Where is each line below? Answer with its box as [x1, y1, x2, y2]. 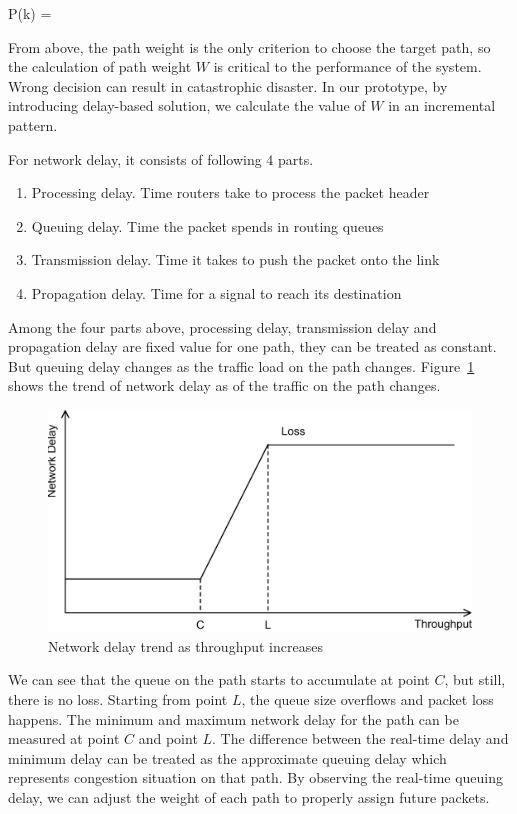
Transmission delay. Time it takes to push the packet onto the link [31, 249, 440, 270]
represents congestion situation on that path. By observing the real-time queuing [8, 767, 504, 788]
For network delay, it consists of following [8, 148, 262, 169]
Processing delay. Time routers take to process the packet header [31, 182, 430, 203]
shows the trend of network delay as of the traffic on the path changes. [8, 375, 441, 396]
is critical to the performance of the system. [213, 56, 482, 77]
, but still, [444, 669, 506, 690]
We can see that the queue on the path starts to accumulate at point [8, 669, 430, 690]
